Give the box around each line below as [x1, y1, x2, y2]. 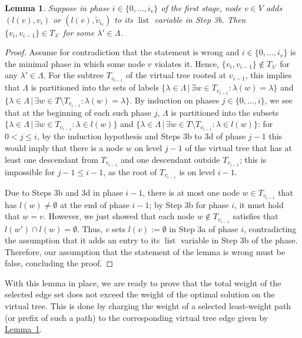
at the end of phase [59, 198, 130, 210]
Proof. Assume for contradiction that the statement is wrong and [5, 46, 240, 58]
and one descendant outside [120, 153, 220, 165]
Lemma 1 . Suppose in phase [5, 2, 109, 14]
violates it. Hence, [154, 57, 220, 69]
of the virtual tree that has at [185, 141, 292, 153]
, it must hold [234, 198, 284, 210]
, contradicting [244, 222, 297, 235]
